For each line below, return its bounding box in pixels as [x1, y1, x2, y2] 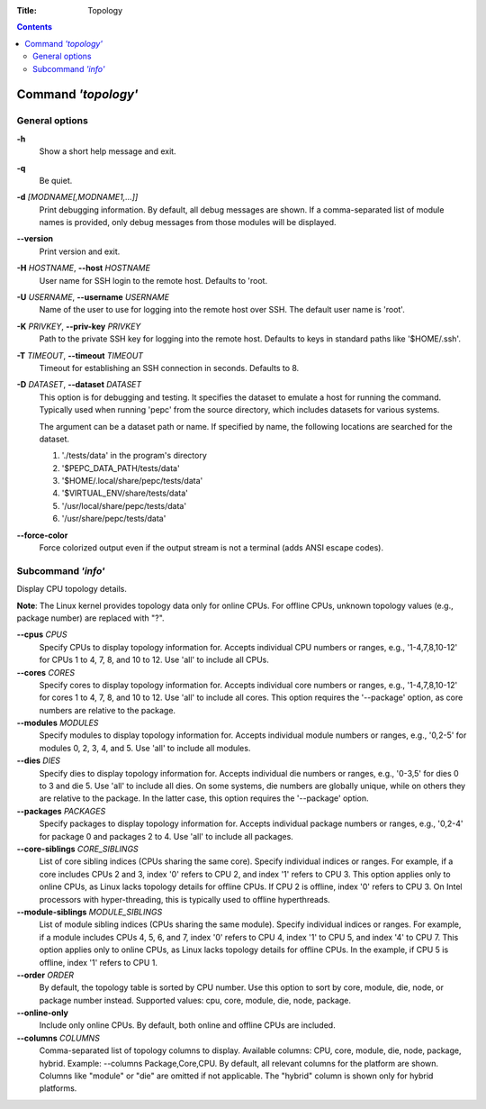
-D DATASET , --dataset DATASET [16, 379, 142, 390]
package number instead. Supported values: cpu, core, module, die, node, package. [39, 995, 351, 1005]
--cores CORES [16, 667, 76, 677]
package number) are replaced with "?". [16, 613, 166, 623]
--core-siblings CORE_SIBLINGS [16, 843, 139, 854]
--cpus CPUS [16, 629, 67, 640]
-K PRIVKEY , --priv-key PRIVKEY [16, 321, 141, 332]
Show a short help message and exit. [39, 146, 176, 157]
